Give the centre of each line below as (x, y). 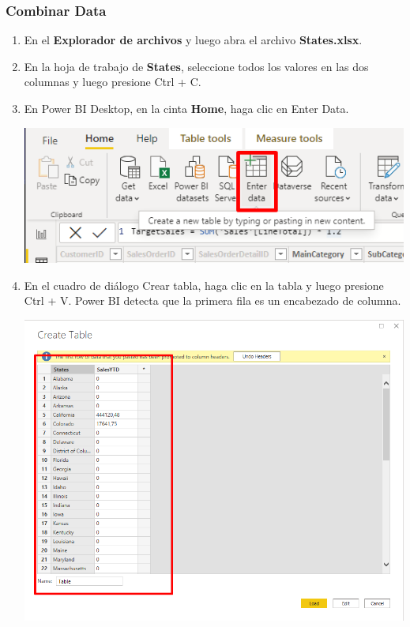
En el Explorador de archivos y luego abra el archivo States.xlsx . (193, 40)
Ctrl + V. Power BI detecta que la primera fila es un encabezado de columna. (213, 300)
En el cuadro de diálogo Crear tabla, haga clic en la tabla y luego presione (204, 285)
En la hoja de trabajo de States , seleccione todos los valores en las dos (196, 66)
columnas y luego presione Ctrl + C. (113, 82)
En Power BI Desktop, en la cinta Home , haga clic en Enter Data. (186, 108)
